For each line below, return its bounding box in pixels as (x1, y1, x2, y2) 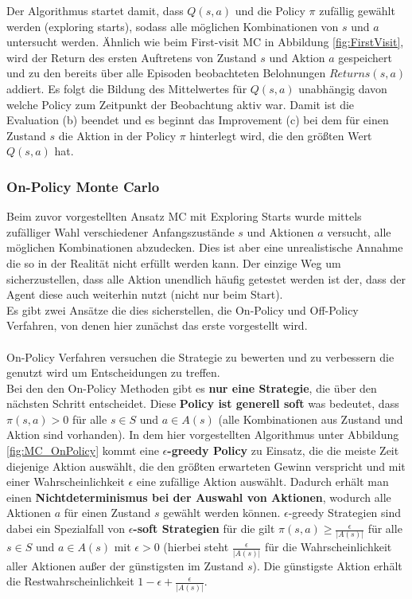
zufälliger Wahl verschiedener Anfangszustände (6, 223, 235, 240)
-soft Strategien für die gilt (133, 520, 275, 537)
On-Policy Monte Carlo (6, 176, 160, 196)
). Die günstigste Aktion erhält (252, 557, 402, 574)
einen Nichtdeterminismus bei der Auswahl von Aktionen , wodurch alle (6, 488, 391, 505)
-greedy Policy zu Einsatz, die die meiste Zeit (167, 442, 399, 459)
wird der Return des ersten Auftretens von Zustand (6, 49, 257, 65)
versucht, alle (327, 223, 391, 240)
